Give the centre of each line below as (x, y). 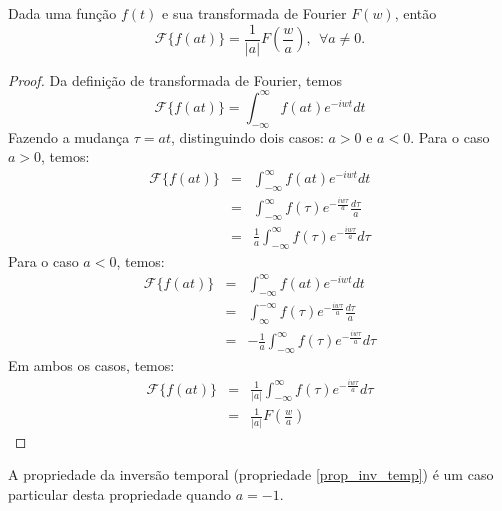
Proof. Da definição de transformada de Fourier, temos (175, 79)
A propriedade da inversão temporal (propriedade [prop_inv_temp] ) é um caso (251, 474)
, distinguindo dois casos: (247, 136)
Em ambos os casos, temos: (91, 365)
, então (415, 13)
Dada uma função (62, 13)
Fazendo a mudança (69, 136)
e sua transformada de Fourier (254, 13)
